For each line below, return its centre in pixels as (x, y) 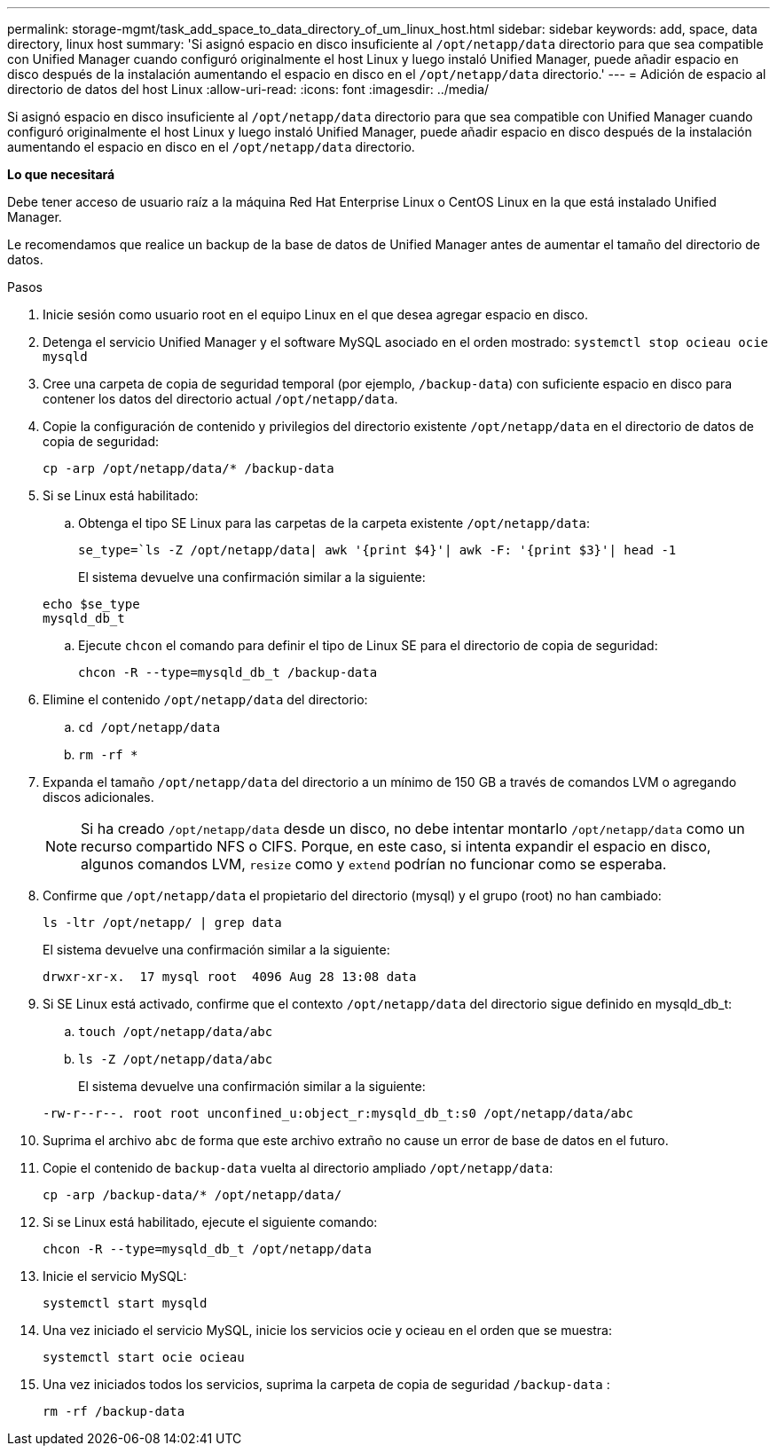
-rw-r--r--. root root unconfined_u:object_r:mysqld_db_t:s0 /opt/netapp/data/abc (338, 1113)
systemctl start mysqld (125, 1303)
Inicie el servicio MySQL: (115, 1276)
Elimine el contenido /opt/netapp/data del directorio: (205, 699)
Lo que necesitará (61, 174)
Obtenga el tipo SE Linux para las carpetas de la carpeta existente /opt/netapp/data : (334, 523)
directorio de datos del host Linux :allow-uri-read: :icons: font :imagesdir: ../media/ (248, 89)
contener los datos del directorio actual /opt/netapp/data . (220, 399)
